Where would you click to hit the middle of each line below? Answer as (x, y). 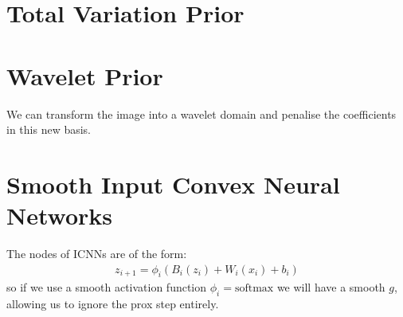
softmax (254, 289)
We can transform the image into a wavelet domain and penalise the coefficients (201, 113)
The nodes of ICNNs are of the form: (97, 253)
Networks (60, 215)
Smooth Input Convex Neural (173, 184)
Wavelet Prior (85, 75)
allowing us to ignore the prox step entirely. (113, 304)
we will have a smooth (331, 287)
